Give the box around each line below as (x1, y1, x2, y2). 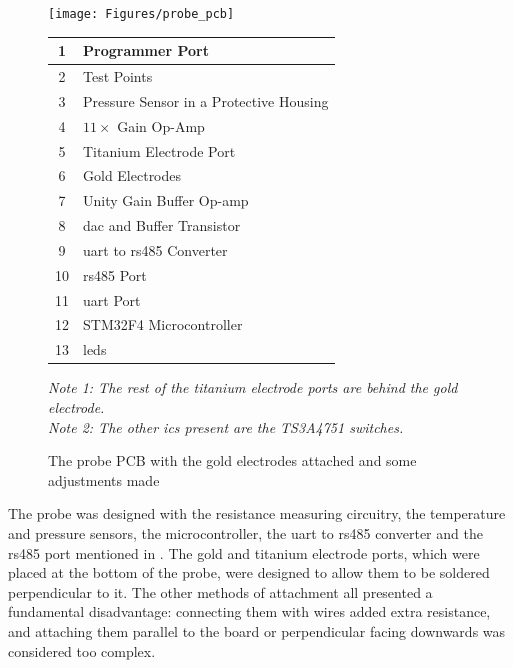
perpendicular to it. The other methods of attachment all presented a (8, 581, 433, 602)
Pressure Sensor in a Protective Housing (83, 90, 329, 111)
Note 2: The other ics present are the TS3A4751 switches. (48, 416, 404, 437)
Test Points (83, 66, 153, 86)
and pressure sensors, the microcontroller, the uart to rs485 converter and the (8, 522, 483, 543)
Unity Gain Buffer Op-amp (83, 190, 249, 211)
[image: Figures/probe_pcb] (48, 7, 235, 21)
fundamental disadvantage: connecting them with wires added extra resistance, (8, 601, 491, 622)
